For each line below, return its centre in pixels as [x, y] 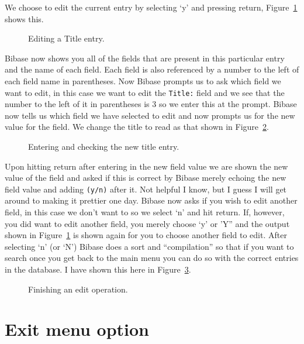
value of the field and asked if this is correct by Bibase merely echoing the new [146, 178]
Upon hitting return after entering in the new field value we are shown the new [146, 166]
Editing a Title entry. [66, 38]
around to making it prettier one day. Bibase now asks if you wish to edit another [151, 200]
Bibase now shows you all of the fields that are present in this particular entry [145, 58]
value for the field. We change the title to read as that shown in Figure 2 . [137, 127]
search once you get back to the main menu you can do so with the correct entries [152, 258]
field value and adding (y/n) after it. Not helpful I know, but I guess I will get [146, 189]
